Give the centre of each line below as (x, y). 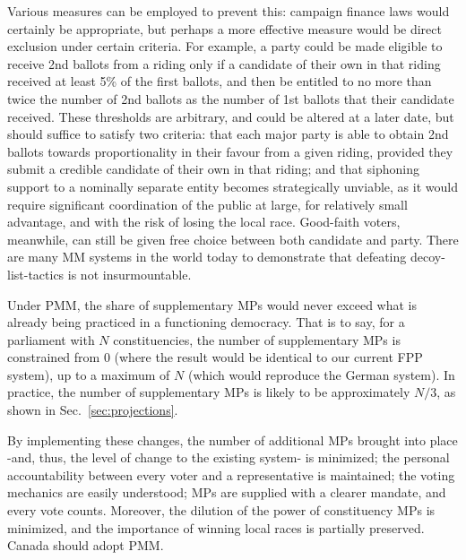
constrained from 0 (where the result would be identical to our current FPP (215, 357)
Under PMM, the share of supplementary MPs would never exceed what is (212, 304)
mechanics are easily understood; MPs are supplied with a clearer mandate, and (227, 492)
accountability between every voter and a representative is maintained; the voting (231, 474)
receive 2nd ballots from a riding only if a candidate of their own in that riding (224, 63)
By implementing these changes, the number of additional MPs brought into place (233, 439)
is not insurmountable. (129, 274)
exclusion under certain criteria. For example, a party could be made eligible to (225, 46)
